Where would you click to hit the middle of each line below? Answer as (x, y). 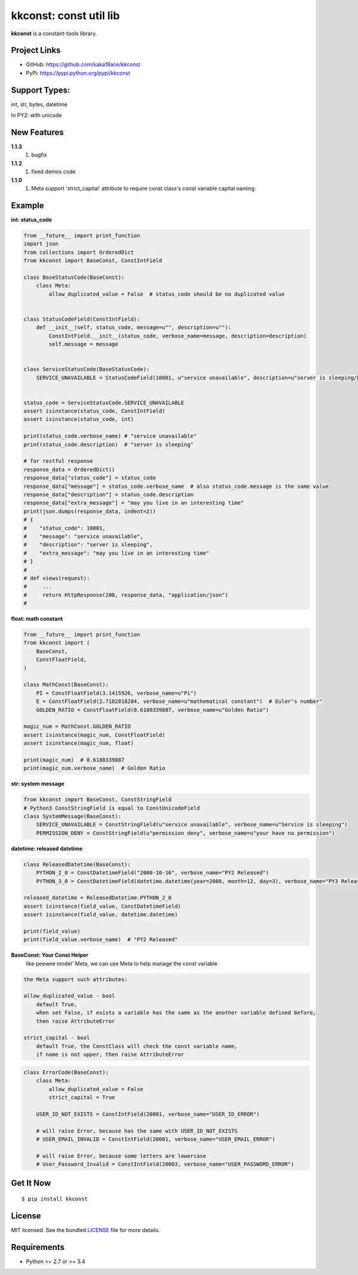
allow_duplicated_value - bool (70, 996)
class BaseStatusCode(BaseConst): (74, 277)
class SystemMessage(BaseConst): (72, 816)
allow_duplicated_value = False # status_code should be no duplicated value (167, 294)
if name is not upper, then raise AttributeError (110, 1055)
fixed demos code (53, 172)
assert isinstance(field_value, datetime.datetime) (101, 915)
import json (41, 244)
